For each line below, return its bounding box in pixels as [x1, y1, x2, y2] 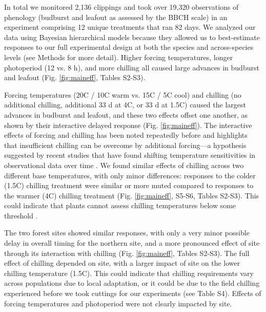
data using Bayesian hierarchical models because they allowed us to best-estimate [4, 31, 260, 42]
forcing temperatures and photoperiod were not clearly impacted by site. [4, 298, 232, 308]
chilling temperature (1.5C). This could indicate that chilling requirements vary [4, 267, 254, 278]
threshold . [4, 210, 38, 221]
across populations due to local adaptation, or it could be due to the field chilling [4, 278, 260, 288]
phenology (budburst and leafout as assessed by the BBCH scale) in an [4, 11, 228, 22]
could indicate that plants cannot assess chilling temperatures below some [4, 200, 236, 211]
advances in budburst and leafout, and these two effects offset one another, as [4, 109, 248, 120]
